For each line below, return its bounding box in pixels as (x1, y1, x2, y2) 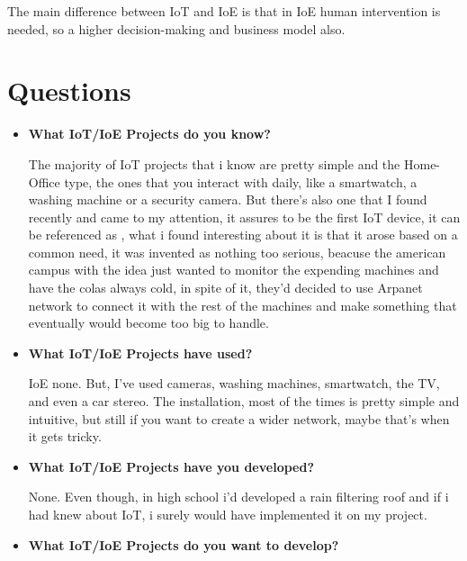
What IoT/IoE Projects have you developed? (28, 457, 315, 475)
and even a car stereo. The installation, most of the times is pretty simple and (28, 392, 460, 411)
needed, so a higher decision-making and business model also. (7, 19, 346, 38)
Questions (7, 72, 131, 109)
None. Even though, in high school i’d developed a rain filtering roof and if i (28, 487, 449, 506)
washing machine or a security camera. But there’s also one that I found (28, 190, 427, 209)
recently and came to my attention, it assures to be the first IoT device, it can (28, 207, 461, 226)
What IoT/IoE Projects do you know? (28, 124, 271, 143)
